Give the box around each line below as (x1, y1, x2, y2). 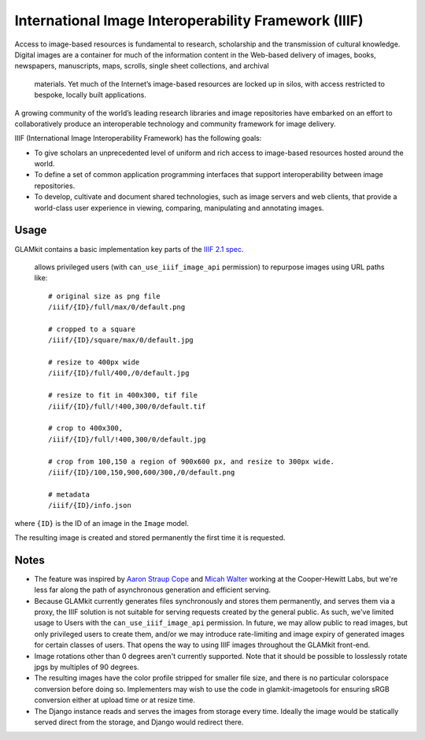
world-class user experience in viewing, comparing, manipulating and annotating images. (34, 203, 324, 213)
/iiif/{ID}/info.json (48, 501, 131, 510)
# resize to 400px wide (48, 358, 140, 367)
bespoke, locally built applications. (34, 91, 147, 100)
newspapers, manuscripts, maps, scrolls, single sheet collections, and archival (14, 61, 269, 71)
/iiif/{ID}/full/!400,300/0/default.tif (48, 401, 206, 411)
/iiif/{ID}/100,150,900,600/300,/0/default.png (48, 468, 235, 476)
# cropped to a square (48, 324, 136, 334)
